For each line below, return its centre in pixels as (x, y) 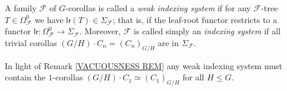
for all (193, 77)
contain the (25, 77)
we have (49, 19)
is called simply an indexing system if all (207, 31)
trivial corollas (31, 42)
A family (21, 8)
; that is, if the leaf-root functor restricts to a (195, 19)
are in (168, 42)
